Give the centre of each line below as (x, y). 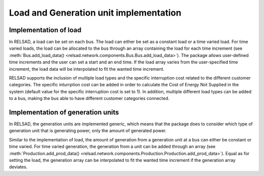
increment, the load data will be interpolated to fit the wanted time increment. (87, 69)
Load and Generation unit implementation (95, 13)
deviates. (18, 167)
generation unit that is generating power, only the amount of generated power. (88, 131)
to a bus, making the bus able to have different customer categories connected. (89, 98)
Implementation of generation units (64, 112)
